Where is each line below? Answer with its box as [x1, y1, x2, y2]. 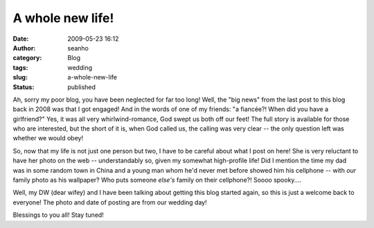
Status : [12, 83, 35, 91]
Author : [12, 44, 36, 52]
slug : [12, 73, 28, 82]
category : [12, 54, 42, 62]
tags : [12, 63, 28, 72]
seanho [67, 44, 89, 52]
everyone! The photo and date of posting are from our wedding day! [12, 198, 207, 207]
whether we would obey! [12, 134, 83, 142]
